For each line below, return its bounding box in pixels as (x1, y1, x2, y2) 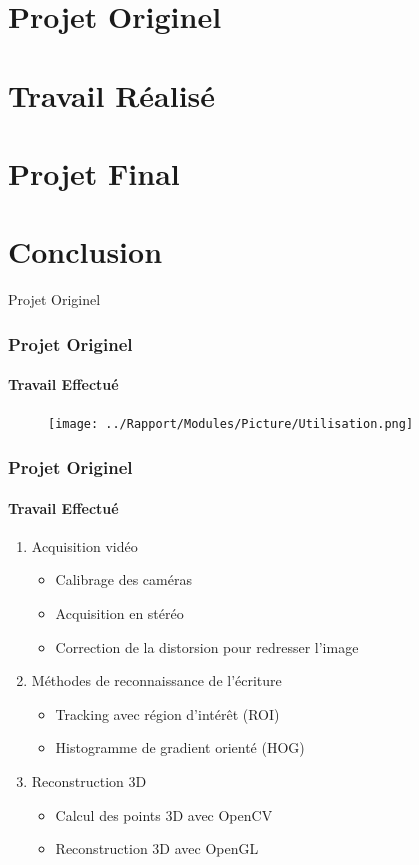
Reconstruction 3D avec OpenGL (55, 838, 259, 859)
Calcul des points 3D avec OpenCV (55, 804, 273, 825)
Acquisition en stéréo (55, 602, 184, 623)
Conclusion (8, 231, 163, 272)
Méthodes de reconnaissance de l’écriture (31, 670, 282, 691)
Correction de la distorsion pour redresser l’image (55, 636, 359, 657)
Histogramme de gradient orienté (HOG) (55, 737, 305, 758)
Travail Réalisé (8, 74, 216, 115)
